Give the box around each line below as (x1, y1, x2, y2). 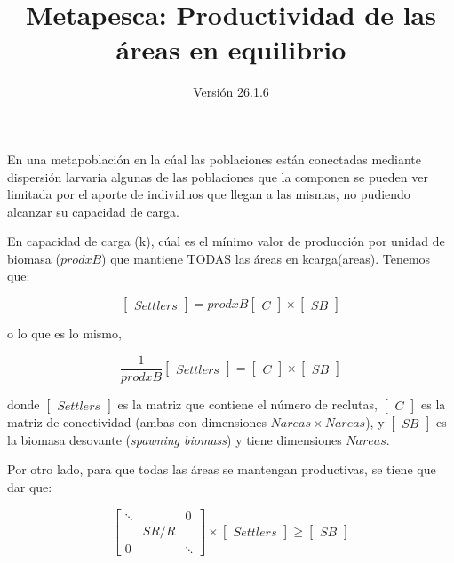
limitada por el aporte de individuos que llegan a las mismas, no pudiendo (7, 185, 410, 203)
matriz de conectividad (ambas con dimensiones (7, 412, 267, 431)
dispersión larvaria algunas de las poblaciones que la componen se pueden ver (7, 167, 428, 186)
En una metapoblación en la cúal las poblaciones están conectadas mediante (7, 149, 421, 168)
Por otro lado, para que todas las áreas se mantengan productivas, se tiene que (7, 460, 436, 479)
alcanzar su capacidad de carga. (7, 202, 179, 220)
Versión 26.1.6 (193, 83, 269, 101)
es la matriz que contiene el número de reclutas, (117, 394, 378, 413)
